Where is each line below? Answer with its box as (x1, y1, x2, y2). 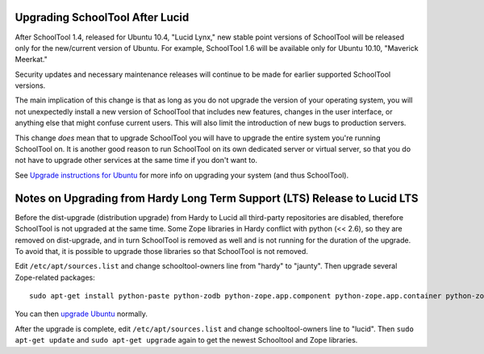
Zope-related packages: (15, 273, 96, 282)
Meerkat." (15, 55, 48, 65)
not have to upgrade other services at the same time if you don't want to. (15, 156, 258, 165)
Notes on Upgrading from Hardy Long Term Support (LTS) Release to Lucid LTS (15, 191, 419, 205)
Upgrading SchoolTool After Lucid (15, 10, 190, 24)
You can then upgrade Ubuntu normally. (15, 309, 148, 319)
